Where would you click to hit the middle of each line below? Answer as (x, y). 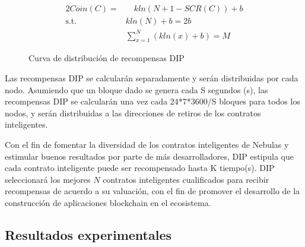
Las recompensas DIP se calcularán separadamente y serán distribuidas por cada (152, 77)
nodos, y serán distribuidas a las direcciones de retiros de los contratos (133, 113)
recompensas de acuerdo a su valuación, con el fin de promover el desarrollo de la (152, 191)
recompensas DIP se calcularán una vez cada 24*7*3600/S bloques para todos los (152, 101)
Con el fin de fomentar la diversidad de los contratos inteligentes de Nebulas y (147, 144)
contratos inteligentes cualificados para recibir (186, 179)
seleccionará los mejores (48, 179)
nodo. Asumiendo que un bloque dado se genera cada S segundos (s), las (136, 89)
